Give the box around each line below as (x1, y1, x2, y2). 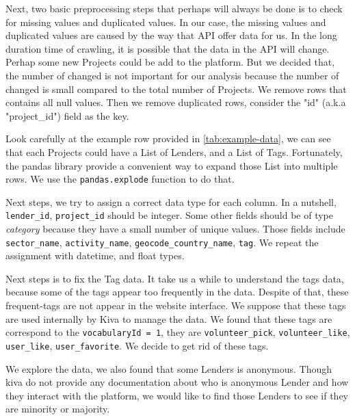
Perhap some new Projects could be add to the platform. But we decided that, (5, 55, 335, 69)
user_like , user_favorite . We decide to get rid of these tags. (5, 338, 269, 352)
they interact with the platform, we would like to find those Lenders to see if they (5, 388, 349, 402)
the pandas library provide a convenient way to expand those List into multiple (5, 158, 338, 172)
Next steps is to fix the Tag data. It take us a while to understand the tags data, (5, 271, 344, 285)
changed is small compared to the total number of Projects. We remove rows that (5, 81, 347, 96)
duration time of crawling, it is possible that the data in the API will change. (5, 41, 330, 55)
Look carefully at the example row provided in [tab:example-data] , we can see (5, 131, 331, 146)
